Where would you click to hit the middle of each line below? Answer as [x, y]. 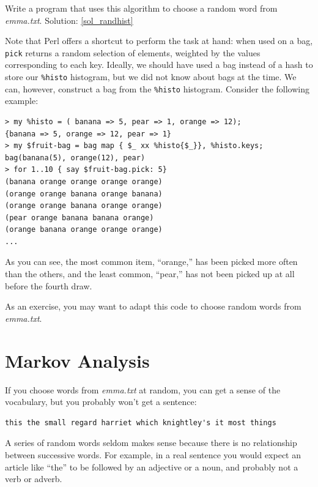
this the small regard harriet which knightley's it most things [141, 422]
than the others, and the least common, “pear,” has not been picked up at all [150, 274]
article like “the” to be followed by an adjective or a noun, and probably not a [152, 467]
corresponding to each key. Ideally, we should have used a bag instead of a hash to [159, 65]
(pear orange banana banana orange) [79, 217]
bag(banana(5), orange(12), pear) [75, 158]
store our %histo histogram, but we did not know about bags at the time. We [151, 77]
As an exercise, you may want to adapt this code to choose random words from [153, 306]
